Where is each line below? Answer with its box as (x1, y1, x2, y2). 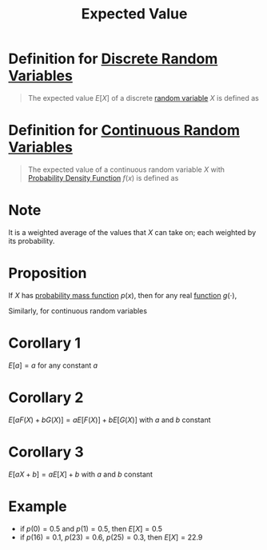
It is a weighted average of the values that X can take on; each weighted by (8, 227, 257, 237)
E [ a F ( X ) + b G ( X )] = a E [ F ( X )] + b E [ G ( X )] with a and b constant (8, 415, 211, 424)
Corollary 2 (8, 389, 84, 406)
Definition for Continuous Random (8, 122, 240, 140)
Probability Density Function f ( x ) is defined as (27, 173, 179, 182)
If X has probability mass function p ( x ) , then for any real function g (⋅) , (8, 290, 237, 300)
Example (8, 497, 67, 516)
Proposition (8, 265, 87, 282)
